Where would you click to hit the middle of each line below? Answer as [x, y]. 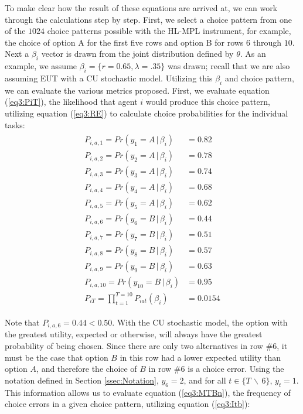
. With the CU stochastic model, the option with [200, 322]
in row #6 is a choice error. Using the [216, 369]
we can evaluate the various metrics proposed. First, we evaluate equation [137, 90]
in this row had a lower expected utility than [200, 357]
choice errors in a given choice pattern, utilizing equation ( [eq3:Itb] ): [127, 404]
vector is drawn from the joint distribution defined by [137, 54]
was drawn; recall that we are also [229, 66]
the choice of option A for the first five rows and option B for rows [124, 42]
